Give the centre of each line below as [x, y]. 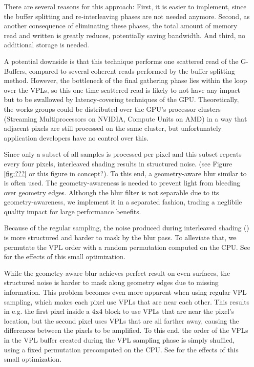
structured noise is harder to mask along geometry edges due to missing [111, 282]
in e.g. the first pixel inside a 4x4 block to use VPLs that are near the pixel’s [119, 311]
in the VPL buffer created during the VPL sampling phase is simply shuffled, [119, 340]
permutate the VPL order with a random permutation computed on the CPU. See [127, 247]
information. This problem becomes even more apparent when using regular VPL [126, 292]
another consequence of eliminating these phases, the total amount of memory [121, 26]
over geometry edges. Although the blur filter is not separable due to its [112, 192]
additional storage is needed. [47, 45]
